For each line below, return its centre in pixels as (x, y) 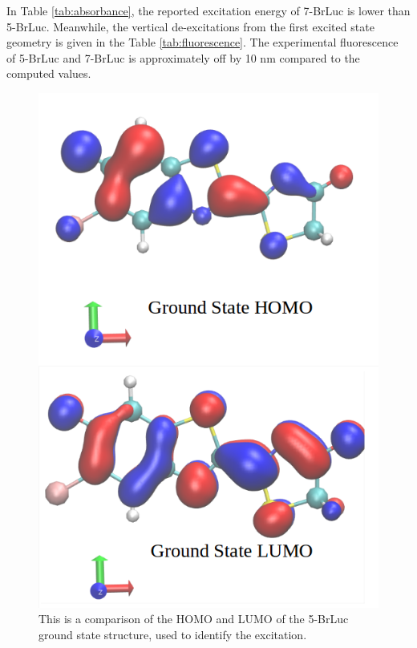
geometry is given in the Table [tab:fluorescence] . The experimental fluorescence (202, 42)
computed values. (49, 73)
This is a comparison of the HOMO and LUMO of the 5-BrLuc (194, 619)
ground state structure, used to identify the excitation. (173, 634)
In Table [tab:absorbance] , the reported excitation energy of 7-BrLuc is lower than (208, 10)
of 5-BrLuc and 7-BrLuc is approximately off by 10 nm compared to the (183, 57)
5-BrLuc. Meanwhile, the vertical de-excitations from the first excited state (190, 26)
